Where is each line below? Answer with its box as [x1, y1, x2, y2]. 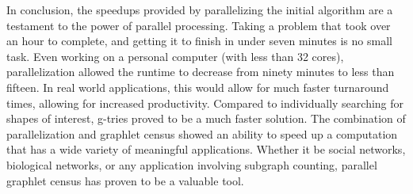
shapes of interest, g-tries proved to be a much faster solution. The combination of [6, 110, 406, 127]
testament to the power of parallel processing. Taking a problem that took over [6, 17, 391, 33]
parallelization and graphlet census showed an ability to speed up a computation [6, 125, 398, 142]
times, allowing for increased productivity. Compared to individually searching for [6, 94, 404, 111]
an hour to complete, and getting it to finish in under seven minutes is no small [6, 32, 392, 49]
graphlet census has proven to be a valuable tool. [6, 172, 244, 188]
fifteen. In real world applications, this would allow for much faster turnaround [6, 78, 389, 95]
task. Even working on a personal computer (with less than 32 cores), [6, 48, 344, 64]
